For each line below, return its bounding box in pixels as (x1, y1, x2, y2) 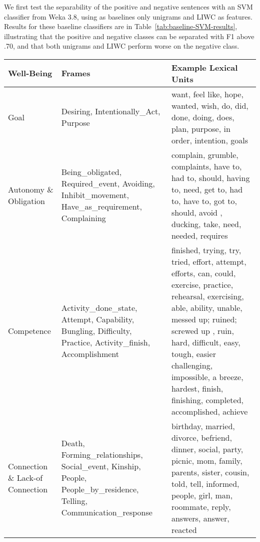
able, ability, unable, (171, 301, 242, 313)
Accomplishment (61, 347, 119, 359)
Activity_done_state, (61, 301, 137, 313)
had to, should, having (171, 171, 250, 184)
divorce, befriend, (171, 431, 232, 443)
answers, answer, (171, 512, 229, 524)
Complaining (61, 212, 106, 224)
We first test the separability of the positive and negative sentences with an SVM (4, 2, 253, 12)
